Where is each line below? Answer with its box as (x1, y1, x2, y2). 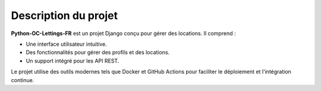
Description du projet (11, 9, 118, 22)
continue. (11, 76, 34, 83)
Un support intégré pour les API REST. (26, 57, 119, 64)
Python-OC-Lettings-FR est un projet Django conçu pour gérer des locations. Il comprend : (11, 30, 236, 37)
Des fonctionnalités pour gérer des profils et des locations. (26, 49, 170, 56)
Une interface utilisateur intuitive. (26, 40, 107, 48)
